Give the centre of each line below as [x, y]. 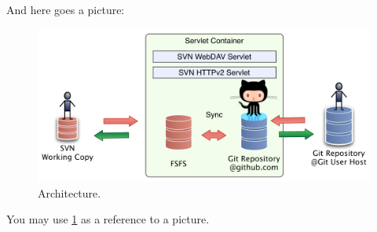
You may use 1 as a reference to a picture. [108, 219]
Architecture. [70, 192]
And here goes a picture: [66, 9]
